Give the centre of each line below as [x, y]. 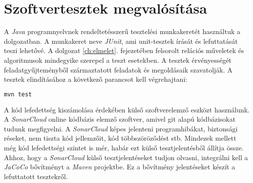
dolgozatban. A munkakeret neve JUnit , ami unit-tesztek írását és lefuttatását [121, 41]
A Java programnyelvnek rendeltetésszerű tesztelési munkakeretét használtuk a [122, 31]
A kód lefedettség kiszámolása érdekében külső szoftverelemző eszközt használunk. [127, 109]
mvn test [18, 94]
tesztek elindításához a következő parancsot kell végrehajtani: [96, 79]
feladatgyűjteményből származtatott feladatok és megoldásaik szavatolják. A [118, 69]
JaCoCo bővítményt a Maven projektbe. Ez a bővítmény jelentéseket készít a [120, 167]
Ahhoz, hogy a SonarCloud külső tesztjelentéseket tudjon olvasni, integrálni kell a [126, 157]
